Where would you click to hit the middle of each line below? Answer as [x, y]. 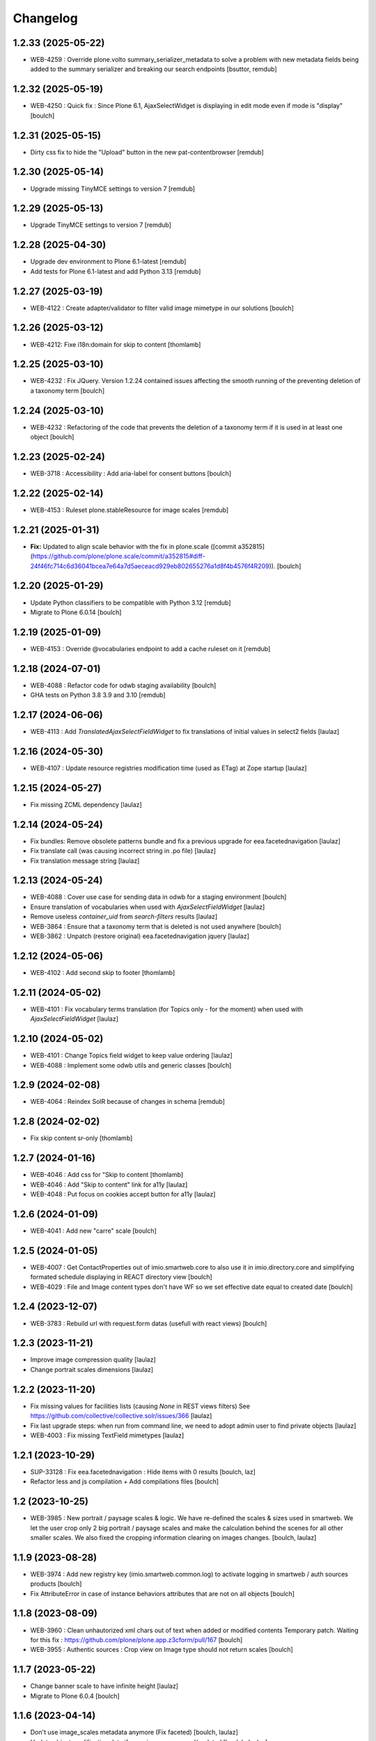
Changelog [45, 18]
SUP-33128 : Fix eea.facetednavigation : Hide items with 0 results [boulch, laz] [143, 1471]
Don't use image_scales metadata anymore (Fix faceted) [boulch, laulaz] [134, 1732]
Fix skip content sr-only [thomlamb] [81, 1138]
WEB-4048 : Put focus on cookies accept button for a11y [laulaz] [123, 1194]
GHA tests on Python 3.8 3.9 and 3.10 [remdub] [98, 695]
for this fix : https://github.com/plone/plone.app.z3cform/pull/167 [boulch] [136, 1639]
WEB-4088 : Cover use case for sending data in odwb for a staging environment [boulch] [158, 897]
